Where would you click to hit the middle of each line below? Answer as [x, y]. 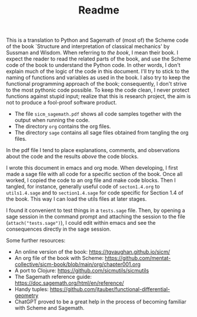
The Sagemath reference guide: [53, 277]
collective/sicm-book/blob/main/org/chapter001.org [78, 264]
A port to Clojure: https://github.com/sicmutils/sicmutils [82, 271]
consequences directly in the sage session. [59, 229]
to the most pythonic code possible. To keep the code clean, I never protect [98, 90]
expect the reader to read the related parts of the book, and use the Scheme [98, 59]
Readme [99, 10]
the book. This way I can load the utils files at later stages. [76, 199]
